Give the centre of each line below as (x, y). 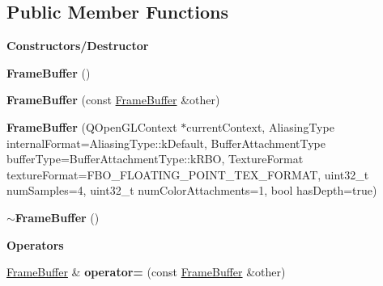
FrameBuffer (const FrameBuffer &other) (113, 100)
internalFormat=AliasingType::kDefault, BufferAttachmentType (166, 143)
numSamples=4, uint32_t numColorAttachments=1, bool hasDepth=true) (192, 190)
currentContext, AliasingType (260, 126)
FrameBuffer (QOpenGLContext (92, 126)
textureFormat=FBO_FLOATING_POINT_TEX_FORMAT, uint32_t (188, 174)
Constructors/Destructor (78, 46)
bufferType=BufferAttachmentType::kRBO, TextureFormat (155, 159)
